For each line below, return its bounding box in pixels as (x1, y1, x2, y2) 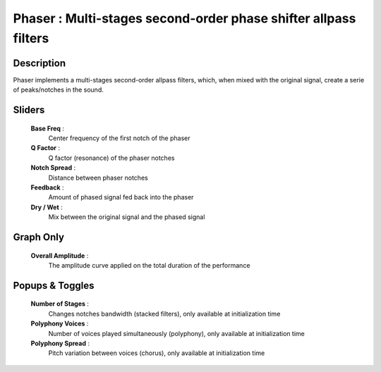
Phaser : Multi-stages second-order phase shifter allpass (13, 11, 356, 26)
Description (13, 57, 66, 69)
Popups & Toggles (13, 279, 95, 292)
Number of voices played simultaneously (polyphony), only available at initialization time (48, 329, 305, 337)
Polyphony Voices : (30, 319, 89, 328)
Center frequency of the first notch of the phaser (48, 134, 190, 142)
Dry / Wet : (30, 203, 63, 211)
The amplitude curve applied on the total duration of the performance (48, 261, 250, 269)
